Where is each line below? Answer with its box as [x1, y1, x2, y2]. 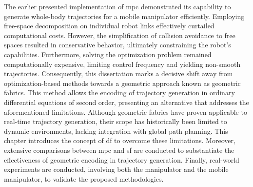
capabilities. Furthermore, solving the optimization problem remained [4, 49, 212, 59]
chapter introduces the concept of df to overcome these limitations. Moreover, [4, 135, 235, 145]
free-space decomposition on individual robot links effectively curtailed [4, 21, 214, 31]
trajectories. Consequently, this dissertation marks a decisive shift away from [4, 68, 233, 79]
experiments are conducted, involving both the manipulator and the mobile [4, 164, 229, 174]
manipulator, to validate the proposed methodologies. [4, 173, 164, 184]
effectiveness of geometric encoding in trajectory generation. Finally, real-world [4, 154, 239, 165]
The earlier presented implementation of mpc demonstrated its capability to [4, 1, 231, 11]
